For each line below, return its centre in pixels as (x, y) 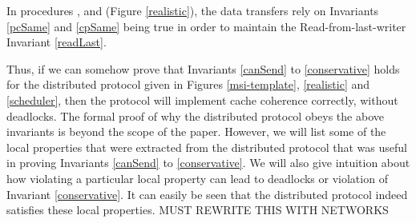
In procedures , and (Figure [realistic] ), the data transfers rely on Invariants (193, 10)
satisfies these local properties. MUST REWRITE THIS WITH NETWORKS (198, 210)
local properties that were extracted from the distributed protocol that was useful (207, 147)
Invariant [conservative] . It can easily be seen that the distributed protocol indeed (207, 194)
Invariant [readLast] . (57, 42)
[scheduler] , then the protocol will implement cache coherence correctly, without (202, 100)
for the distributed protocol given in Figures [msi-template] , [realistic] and (188, 84)
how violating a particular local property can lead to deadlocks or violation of (197, 178)
